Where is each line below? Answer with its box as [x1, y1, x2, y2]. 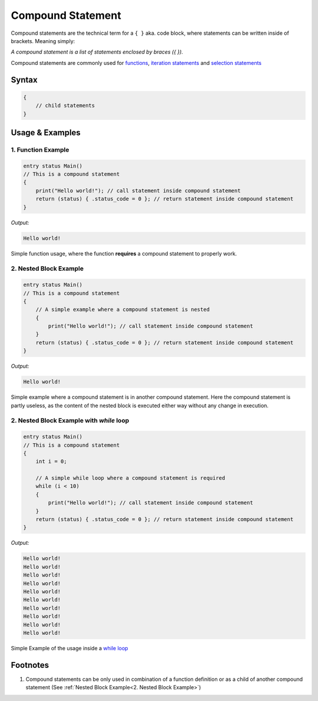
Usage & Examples [11, 127, 81, 137]
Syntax [11, 74, 38, 85]
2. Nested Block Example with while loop [11, 417, 130, 425]
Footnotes [11, 660, 49, 670]
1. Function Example [11, 145, 69, 153]
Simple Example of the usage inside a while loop [11, 644, 128, 651]
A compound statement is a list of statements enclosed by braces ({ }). [11, 48, 184, 55]
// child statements [35, 102, 95, 109]
